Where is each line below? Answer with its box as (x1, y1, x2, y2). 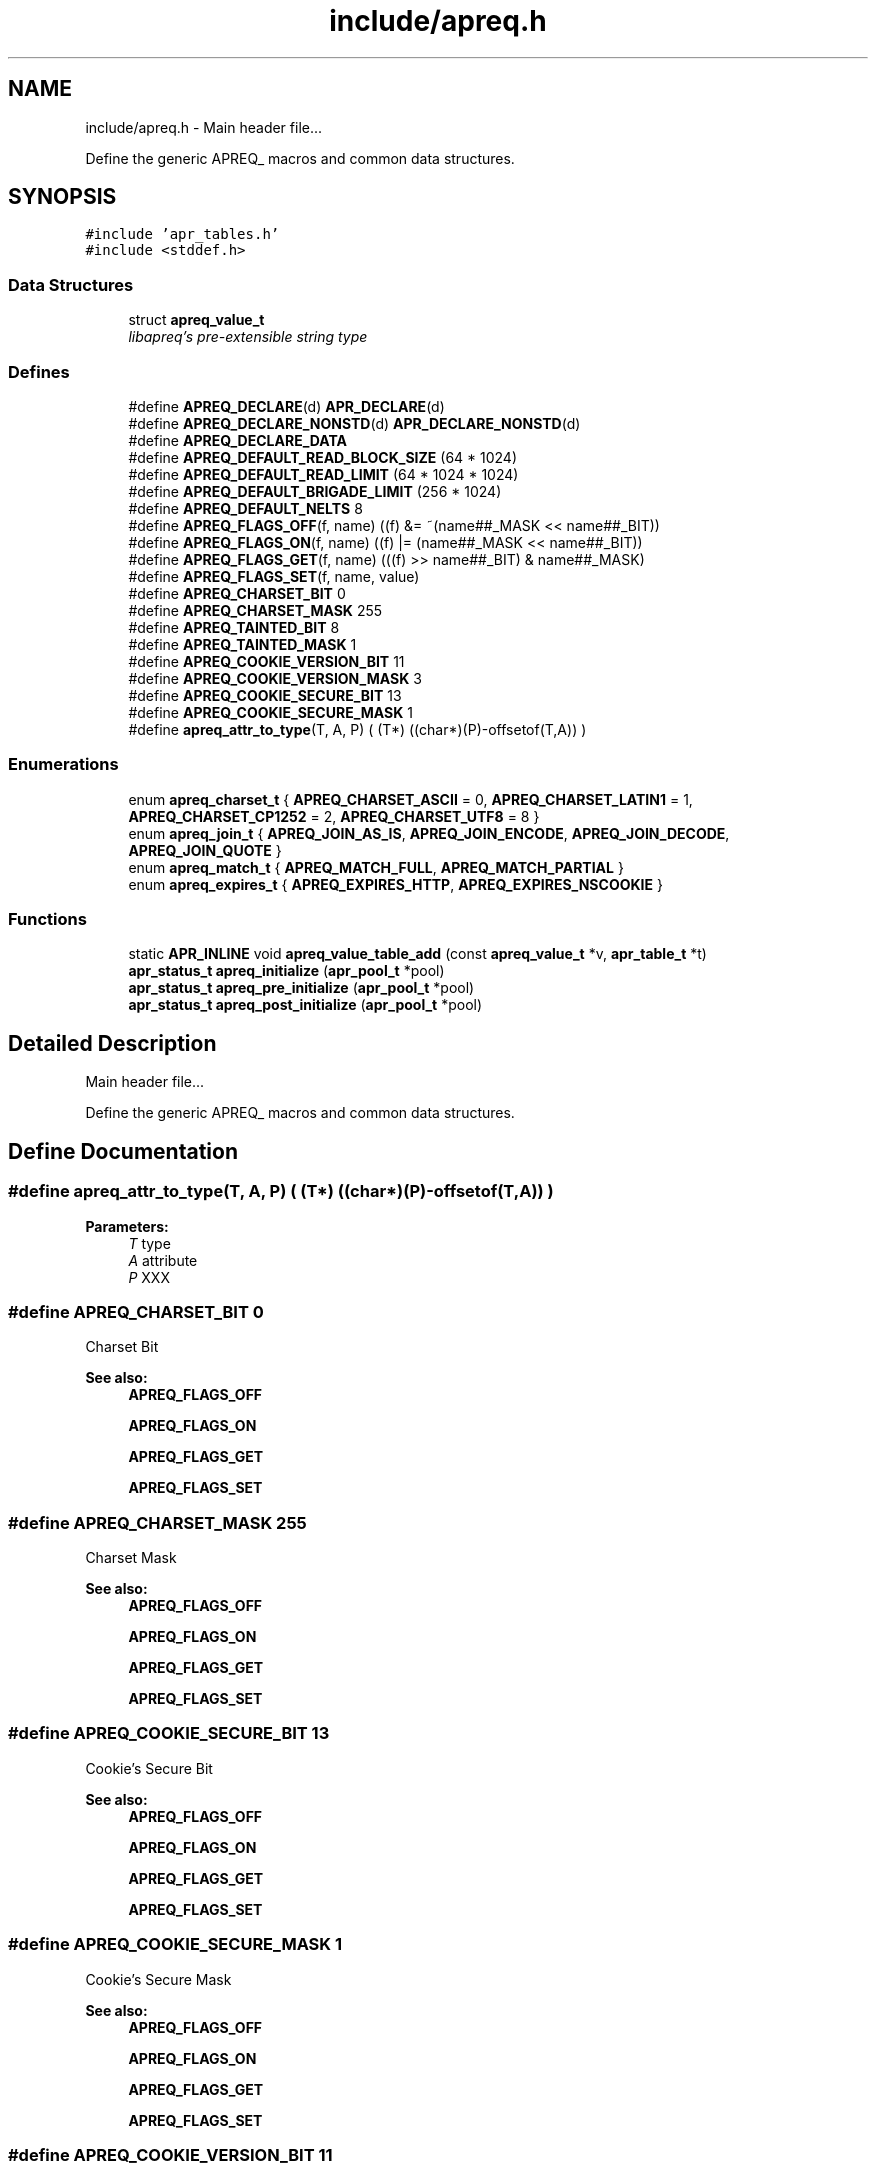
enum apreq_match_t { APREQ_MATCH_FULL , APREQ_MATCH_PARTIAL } (128, 858, 624, 876)
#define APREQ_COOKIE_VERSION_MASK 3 (128, 669, 422, 687)
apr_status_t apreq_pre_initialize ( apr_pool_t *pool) (128, 979, 475, 997)
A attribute (128, 1251, 198, 1269)
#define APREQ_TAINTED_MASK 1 (128, 635, 357, 653)
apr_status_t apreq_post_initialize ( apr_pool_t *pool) (128, 996, 483, 1014)
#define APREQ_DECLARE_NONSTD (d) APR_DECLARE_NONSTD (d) (128, 414, 581, 432)
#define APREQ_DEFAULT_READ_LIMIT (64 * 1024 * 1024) (128, 465, 519, 483)
